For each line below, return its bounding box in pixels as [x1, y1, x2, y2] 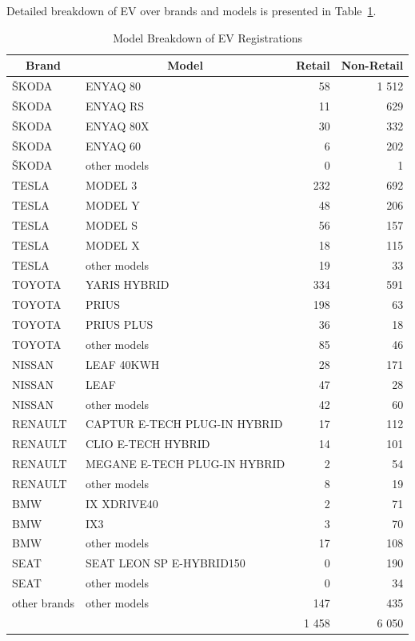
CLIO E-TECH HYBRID [85, 435, 210, 452]
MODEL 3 [85, 177, 138, 194]
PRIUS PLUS [85, 316, 154, 333]
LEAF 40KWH [85, 355, 160, 372]
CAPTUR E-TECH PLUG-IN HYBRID [85, 415, 283, 432]
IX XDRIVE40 [85, 495, 158, 511]
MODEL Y [85, 197, 140, 214]
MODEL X [85, 236, 140, 253]
